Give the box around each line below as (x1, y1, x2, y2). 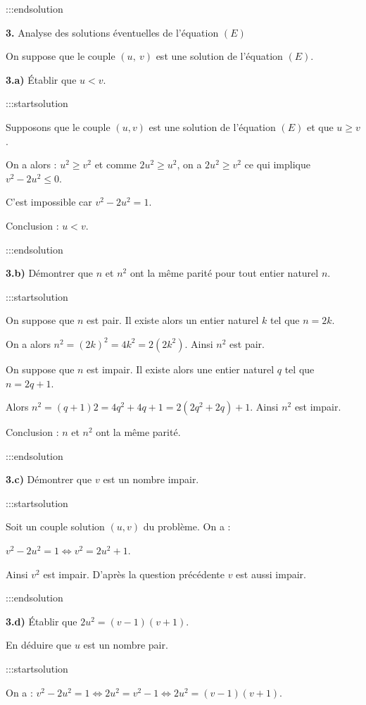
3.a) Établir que (6, 72, 77, 87)
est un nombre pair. (83, 637, 168, 652)
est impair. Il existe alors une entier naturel (87, 361, 274, 376)
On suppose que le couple (6, 49, 115, 63)
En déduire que (6, 637, 72, 652)
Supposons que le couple (6, 119, 111, 134)
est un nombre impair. (103, 472, 199, 487)
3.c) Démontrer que (6, 472, 92, 487)
